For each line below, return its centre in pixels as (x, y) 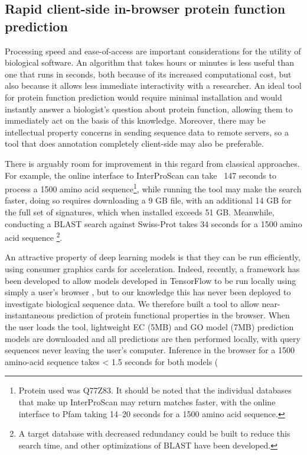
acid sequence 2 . (34, 236)
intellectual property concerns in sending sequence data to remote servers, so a (147, 132)
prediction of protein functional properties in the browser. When (173, 315)
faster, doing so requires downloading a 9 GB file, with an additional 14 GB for (148, 200)
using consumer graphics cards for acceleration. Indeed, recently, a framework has (152, 269)
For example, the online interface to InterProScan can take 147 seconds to (141, 175)
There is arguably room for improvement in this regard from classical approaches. (152, 163)
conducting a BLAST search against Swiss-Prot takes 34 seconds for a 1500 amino (153, 223)
